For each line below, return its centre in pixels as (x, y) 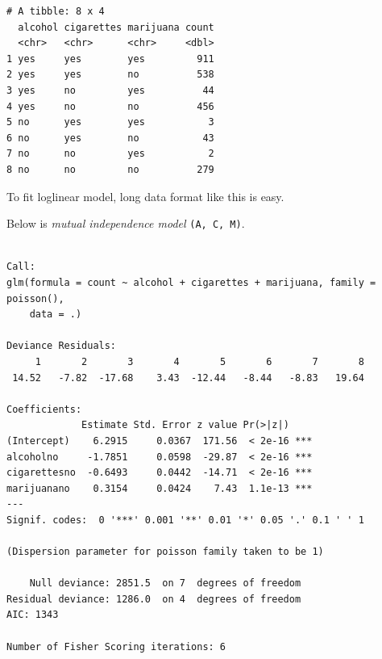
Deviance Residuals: (62, 346)
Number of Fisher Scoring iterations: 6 (116, 646)
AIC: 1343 (33, 615)
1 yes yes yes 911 (110, 59)
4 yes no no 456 (110, 106)
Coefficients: (44, 409)
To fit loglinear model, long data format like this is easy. (145, 196)
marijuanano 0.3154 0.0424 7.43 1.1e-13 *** (160, 488)
